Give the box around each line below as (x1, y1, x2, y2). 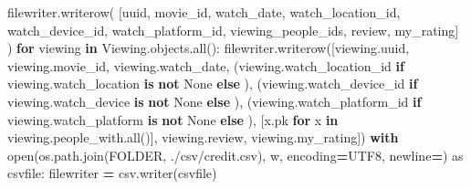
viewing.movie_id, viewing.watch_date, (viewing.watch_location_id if (7, 56, 404, 75)
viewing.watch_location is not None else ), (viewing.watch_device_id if (7, 74, 418, 93)
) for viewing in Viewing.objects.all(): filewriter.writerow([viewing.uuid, (7, 38, 410, 58)
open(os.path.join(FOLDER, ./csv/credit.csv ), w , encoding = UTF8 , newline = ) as (7, 145, 464, 164)
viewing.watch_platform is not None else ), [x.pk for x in (7, 110, 339, 129)
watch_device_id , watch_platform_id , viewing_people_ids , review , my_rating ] (7, 20, 459, 39)
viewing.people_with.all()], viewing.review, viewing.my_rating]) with (7, 128, 399, 147)
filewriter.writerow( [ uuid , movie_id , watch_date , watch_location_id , (7, 3, 401, 21)
